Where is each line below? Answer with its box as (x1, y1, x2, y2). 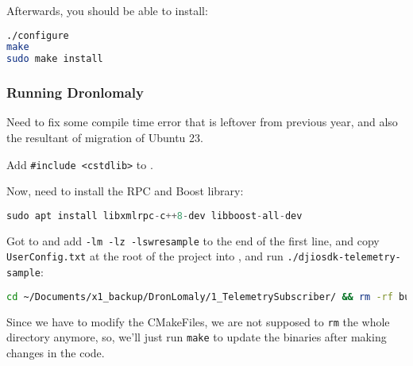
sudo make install (6, 53, 103, 65)
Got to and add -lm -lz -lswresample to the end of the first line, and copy (6, 232, 380, 248)
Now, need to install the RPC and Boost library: (6, 183, 244, 199)
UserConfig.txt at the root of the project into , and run (6, 248, 284, 264)
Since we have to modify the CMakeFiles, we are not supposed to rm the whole (6, 313, 390, 329)
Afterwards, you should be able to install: (6, 2, 208, 18)
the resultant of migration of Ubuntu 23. (6, 129, 203, 146)
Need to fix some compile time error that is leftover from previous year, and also (6, 114, 398, 130)
